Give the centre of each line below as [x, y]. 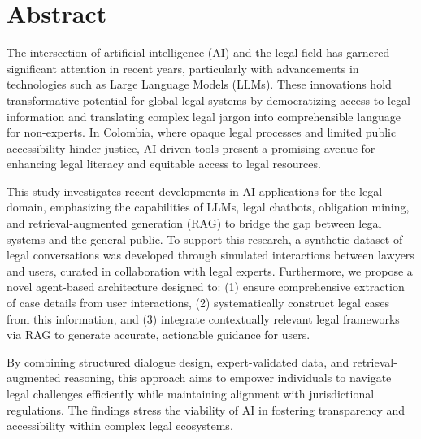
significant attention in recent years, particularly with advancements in [183, 68]
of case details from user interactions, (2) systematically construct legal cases [198, 303]
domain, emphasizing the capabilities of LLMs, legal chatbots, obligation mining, [208, 207]
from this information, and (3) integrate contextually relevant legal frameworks [203, 318]
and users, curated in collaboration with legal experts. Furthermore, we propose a [210, 270]
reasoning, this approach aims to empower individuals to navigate [228, 378]
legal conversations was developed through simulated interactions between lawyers [210, 255]
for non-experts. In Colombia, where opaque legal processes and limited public [202, 132]
